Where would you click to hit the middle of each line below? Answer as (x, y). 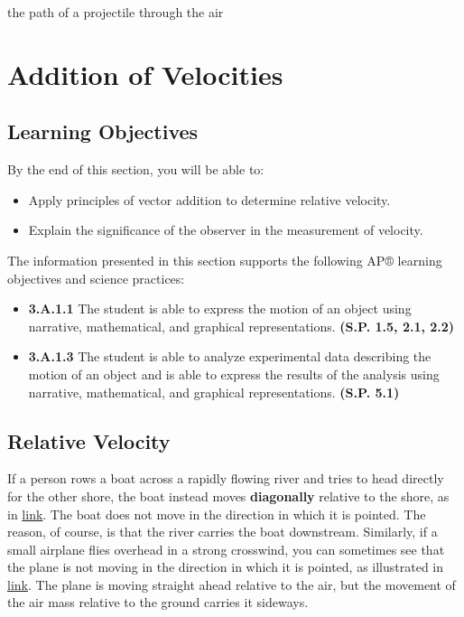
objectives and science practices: (96, 278)
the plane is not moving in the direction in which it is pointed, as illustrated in (226, 567)
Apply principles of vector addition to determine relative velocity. (209, 199)
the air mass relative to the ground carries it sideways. (158, 602)
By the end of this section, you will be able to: (136, 169)
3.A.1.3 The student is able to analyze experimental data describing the (230, 356)
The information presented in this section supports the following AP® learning (225, 260)
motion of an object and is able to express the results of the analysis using (234, 374)
